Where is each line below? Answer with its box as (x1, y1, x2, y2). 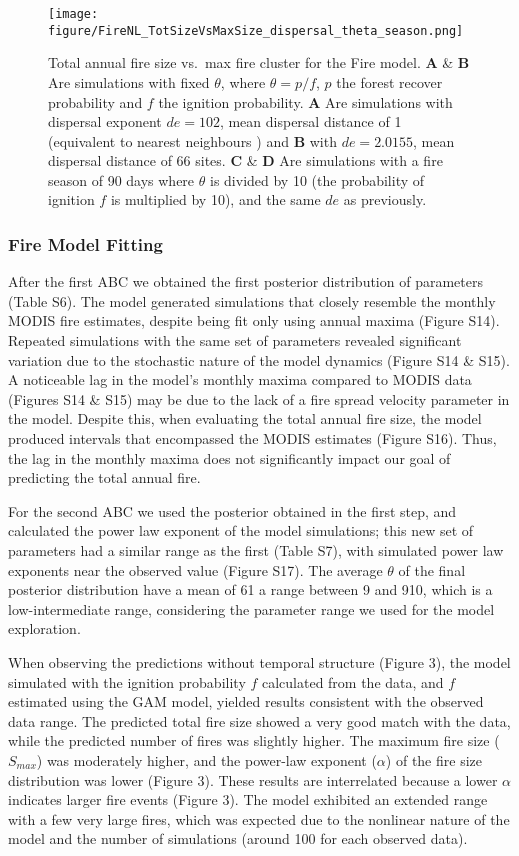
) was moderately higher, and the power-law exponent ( (36, 749, 377, 770)
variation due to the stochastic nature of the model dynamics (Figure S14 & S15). (8, 349, 510, 370)
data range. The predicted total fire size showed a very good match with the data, (8, 710, 511, 731)
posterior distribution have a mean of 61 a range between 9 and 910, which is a (8, 579, 493, 600)
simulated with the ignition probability (8, 671, 246, 692)
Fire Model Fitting (8, 231, 163, 256)
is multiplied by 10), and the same (110, 189, 321, 210)
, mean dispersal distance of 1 (219, 111, 402, 132)
